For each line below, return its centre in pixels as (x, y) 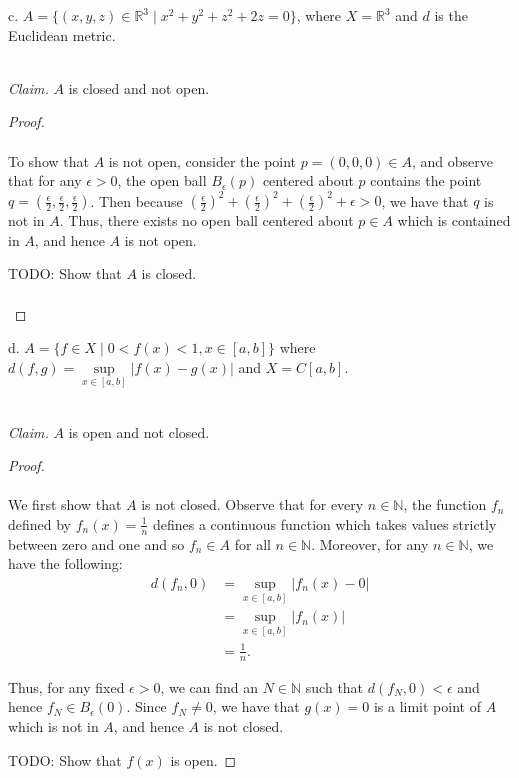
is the (451, 15)
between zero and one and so (96, 543)
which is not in (53, 726)
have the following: (65, 563)
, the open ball (162, 180)
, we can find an (209, 686)
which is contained (454, 220)
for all (252, 543)
